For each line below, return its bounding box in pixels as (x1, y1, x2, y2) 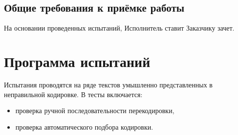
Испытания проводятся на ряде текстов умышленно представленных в (4, 79, 213, 89)
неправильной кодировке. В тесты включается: (4, 89, 143, 99)
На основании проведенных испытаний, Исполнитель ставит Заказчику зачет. (4, 23, 235, 33)
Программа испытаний (4, 51, 151, 71)
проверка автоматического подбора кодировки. (15, 121, 153, 132)
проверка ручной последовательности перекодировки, (15, 105, 174, 116)
